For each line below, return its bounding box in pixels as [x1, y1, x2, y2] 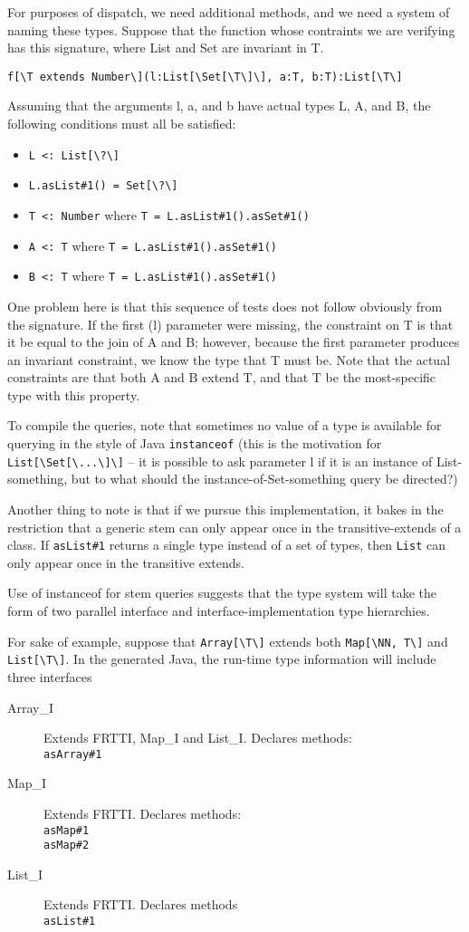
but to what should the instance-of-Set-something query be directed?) [71, 469, 458, 488]
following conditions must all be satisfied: [7, 114, 236, 133]
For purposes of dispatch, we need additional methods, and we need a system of [7, 3, 450, 21]
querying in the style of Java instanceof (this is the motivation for [7, 434, 382, 453]
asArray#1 [43, 747, 102, 761]
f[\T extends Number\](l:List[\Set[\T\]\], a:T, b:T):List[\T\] [7, 70, 403, 83]
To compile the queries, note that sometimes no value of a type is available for [7, 416, 442, 435]
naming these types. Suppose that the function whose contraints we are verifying [7, 20, 455, 39]
